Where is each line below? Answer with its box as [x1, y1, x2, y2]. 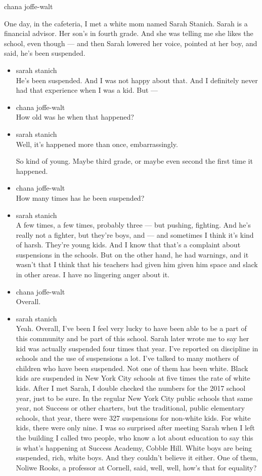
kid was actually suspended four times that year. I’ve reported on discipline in [16, 343, 258, 353]
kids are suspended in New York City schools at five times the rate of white [16, 373, 250, 383]
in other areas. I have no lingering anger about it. [16, 269, 169, 280]
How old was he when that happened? [16, 112, 134, 122]
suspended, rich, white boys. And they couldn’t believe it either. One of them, [16, 452, 258, 463]
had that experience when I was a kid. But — [16, 85, 158, 95]
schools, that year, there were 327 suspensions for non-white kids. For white [16, 412, 251, 423]
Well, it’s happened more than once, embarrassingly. [16, 138, 178, 149]
